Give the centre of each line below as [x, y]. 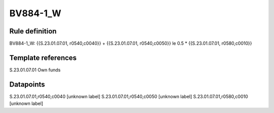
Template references [43, 58]
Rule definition [33, 31]
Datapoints [27, 84]
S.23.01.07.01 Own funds [35, 70]
